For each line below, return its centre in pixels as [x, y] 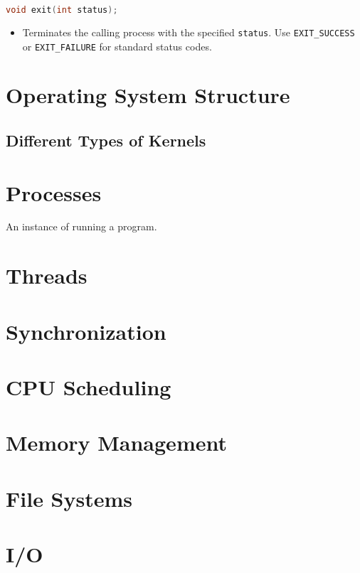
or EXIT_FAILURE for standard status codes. [117, 46]
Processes [54, 192]
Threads [47, 275]
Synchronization [86, 331]
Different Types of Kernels [106, 140]
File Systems [69, 498]
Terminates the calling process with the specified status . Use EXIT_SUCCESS [189, 32]
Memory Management [116, 443]
